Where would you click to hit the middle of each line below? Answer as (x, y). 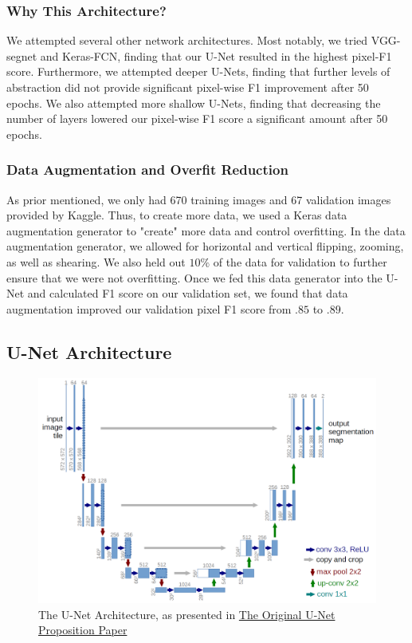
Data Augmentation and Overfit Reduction (147, 170)
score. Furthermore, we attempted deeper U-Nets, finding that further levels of (198, 71)
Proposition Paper (83, 630)
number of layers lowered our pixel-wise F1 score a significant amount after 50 (197, 118)
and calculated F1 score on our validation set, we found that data (188, 293)
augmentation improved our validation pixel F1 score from (149, 308)
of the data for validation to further (300, 261)
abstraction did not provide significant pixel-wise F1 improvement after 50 (188, 87)
